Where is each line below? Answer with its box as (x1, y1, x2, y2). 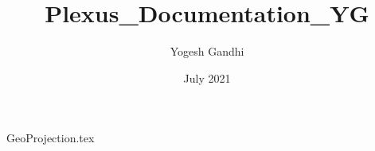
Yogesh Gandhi (170, 43, 244, 60)
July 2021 (183, 69, 231, 86)
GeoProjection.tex (6, 130, 95, 146)
